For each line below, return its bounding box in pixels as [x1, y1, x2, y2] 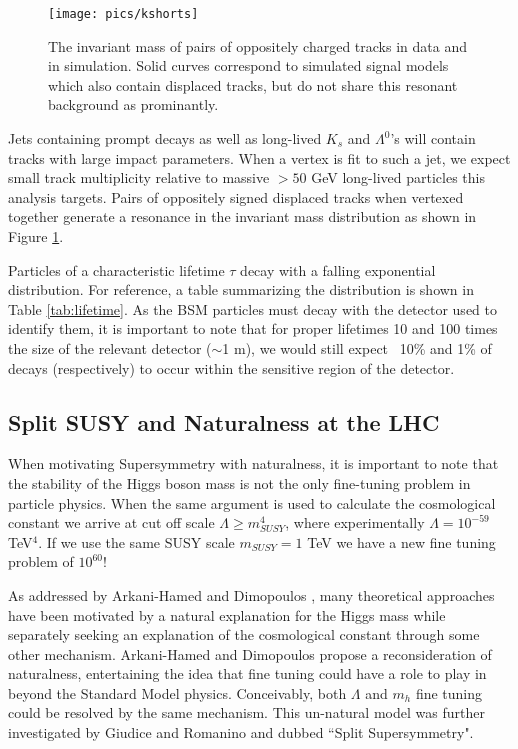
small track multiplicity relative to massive [8, 167, 270, 188]
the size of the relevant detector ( [8, 337, 212, 358]
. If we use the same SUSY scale [38, 531, 235, 552]
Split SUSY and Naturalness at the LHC [8, 406, 440, 437]
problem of [8, 551, 74, 572]
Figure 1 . [8, 226, 64, 246]
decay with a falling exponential [240, 259, 436, 280]
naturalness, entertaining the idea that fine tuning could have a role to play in [8, 663, 487, 684]
